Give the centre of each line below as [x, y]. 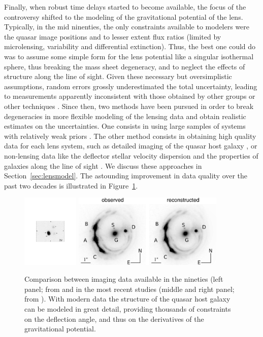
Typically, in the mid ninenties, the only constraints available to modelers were [127, 27]
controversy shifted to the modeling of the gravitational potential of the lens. [124, 16]
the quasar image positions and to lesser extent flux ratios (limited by [113, 36]
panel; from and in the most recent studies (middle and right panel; [129, 289]
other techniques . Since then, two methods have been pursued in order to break [129, 106]
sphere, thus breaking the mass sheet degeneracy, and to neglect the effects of [125, 66]
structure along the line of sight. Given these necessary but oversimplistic [118, 76]
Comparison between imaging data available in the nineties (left [124, 279]
